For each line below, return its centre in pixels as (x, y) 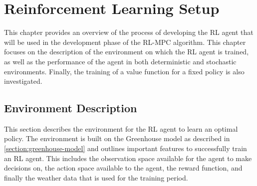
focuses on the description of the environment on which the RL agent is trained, (127, 52)
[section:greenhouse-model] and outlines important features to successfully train (126, 148)
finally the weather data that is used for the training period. (96, 177)
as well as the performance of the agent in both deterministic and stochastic (120, 61)
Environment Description (71, 108)
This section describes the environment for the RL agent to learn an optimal (121, 128)
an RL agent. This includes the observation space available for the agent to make (128, 158)
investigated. (23, 81)
